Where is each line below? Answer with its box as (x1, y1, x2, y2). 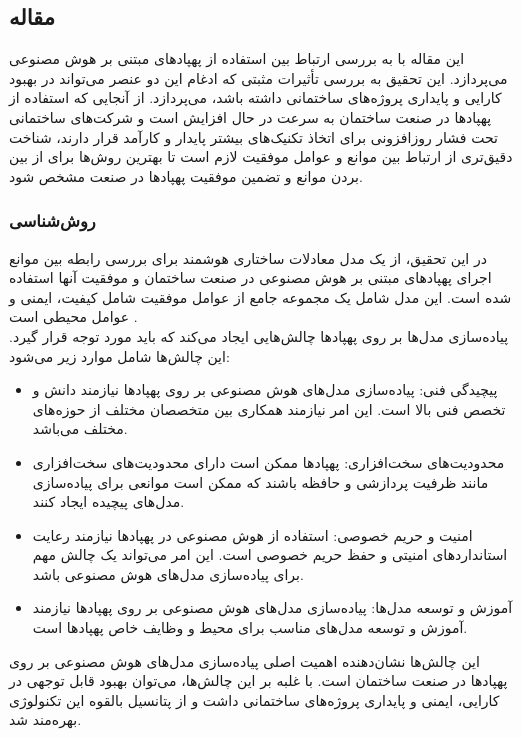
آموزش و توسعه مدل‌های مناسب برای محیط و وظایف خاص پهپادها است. (32, 617, 468, 638)
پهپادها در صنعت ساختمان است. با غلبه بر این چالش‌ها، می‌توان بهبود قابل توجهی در (9, 670, 508, 691)
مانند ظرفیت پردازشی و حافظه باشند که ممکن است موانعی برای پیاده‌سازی (32, 471, 489, 492)
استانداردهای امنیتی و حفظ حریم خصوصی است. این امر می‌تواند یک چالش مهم (32, 544, 508, 565)
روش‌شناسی (9, 208, 96, 233)
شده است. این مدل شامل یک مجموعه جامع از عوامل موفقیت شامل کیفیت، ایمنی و (9, 286, 512, 307)
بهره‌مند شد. (9, 709, 82, 730)
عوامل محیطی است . (9, 306, 138, 327)
